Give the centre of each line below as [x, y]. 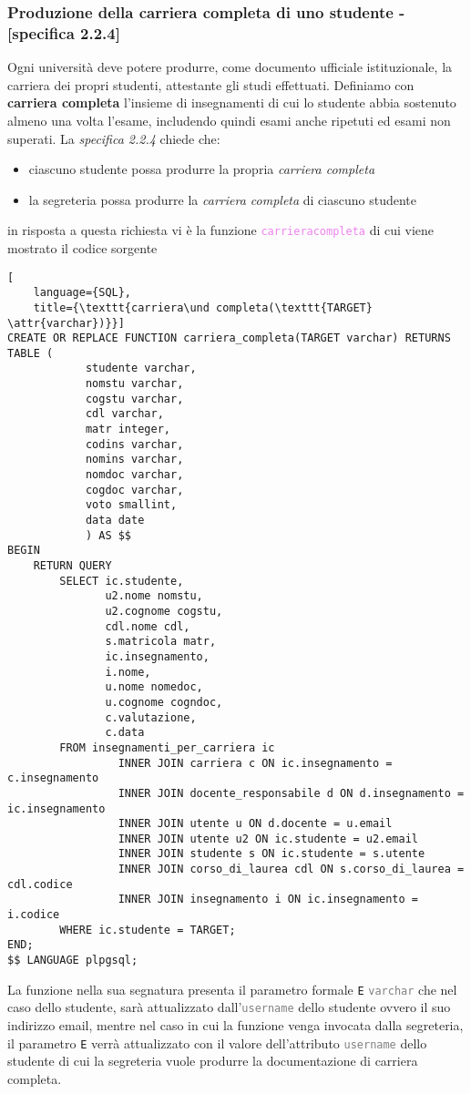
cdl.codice [40, 884]
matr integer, [128, 429]
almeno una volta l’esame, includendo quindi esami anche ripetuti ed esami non [229, 120]
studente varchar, [141, 368]
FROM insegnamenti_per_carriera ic [167, 747]
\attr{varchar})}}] [66, 323]
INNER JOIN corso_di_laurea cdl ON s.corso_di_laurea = [291, 869]
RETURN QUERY [72, 566]
